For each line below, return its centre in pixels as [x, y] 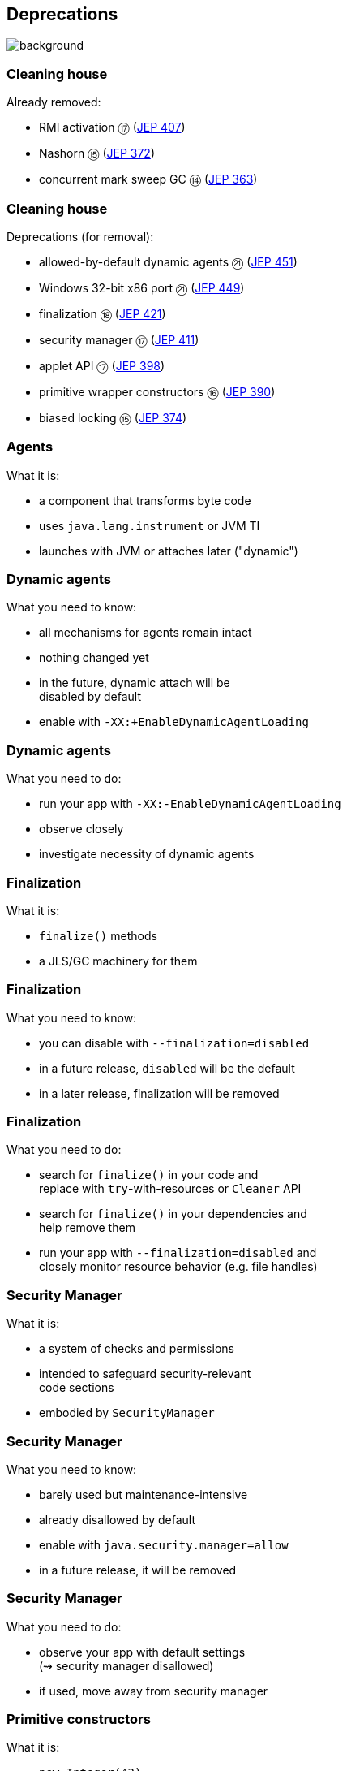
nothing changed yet [94, 658]
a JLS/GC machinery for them [118, 961]
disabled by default [90, 697]
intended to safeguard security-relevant [145, 1374]
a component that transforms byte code [145, 500]
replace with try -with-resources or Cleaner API [170, 1189]
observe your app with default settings [142, 1652]
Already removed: [54, 102]
